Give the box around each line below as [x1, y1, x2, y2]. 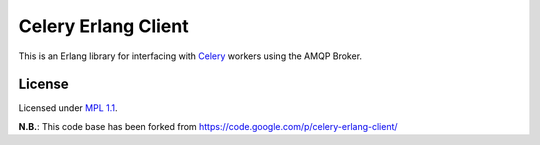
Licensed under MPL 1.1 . [18, 102, 118, 114]
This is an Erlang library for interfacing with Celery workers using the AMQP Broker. [18, 50, 363, 62]
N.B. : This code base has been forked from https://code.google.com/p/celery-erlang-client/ [18, 120, 399, 132]
